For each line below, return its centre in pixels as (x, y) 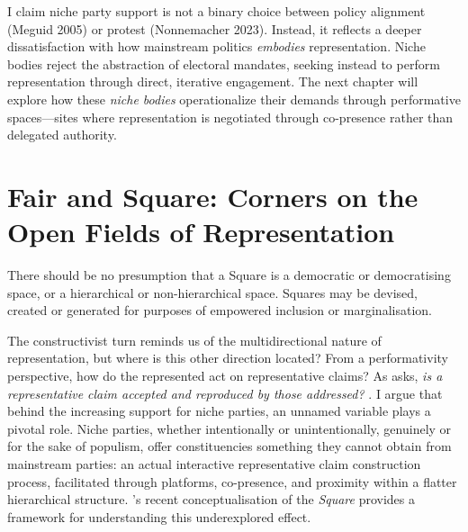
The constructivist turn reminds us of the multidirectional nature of (194, 340)
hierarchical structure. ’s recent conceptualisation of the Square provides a (211, 499)
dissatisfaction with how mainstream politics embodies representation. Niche (216, 46)
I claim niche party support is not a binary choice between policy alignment (216, 11)
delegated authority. (62, 135)
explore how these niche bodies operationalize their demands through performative (234, 99)
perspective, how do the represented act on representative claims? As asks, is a (225, 376)
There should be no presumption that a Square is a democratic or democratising (229, 275)
